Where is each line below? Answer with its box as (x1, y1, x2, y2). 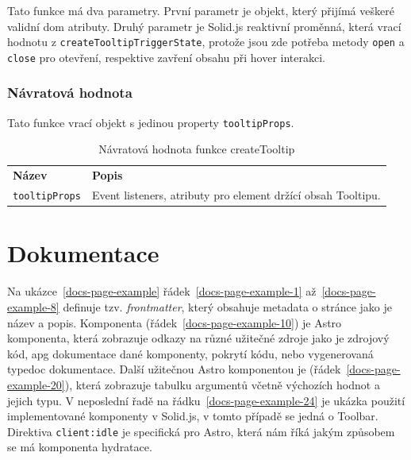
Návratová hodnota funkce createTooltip (98, 141, 295, 157)
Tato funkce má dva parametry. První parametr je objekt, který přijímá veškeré (7, 2, 394, 18)
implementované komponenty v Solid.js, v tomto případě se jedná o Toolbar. (7, 408, 378, 424)
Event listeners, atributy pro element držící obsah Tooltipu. (91, 187, 381, 203)
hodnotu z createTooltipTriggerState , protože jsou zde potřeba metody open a (7, 33, 405, 50)
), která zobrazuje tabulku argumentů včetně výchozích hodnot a (64, 376, 380, 392)
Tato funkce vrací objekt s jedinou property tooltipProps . (7, 114, 294, 130)
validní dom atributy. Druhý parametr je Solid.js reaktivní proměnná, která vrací (7, 17, 401, 34)
